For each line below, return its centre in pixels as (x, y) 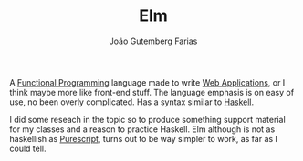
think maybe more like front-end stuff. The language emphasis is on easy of (152, 92)
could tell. (28, 148)
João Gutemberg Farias (153, 41)
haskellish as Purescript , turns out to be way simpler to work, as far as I (144, 138)
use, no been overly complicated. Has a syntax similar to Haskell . (131, 102)
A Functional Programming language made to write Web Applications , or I (147, 82)
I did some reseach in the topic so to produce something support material (147, 119)
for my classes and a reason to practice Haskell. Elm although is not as (142, 129)
